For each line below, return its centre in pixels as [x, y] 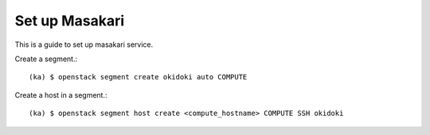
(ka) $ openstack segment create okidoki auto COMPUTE [138, 77]
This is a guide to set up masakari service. [84, 44]
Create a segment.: [46, 59]
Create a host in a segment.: [61, 94]
